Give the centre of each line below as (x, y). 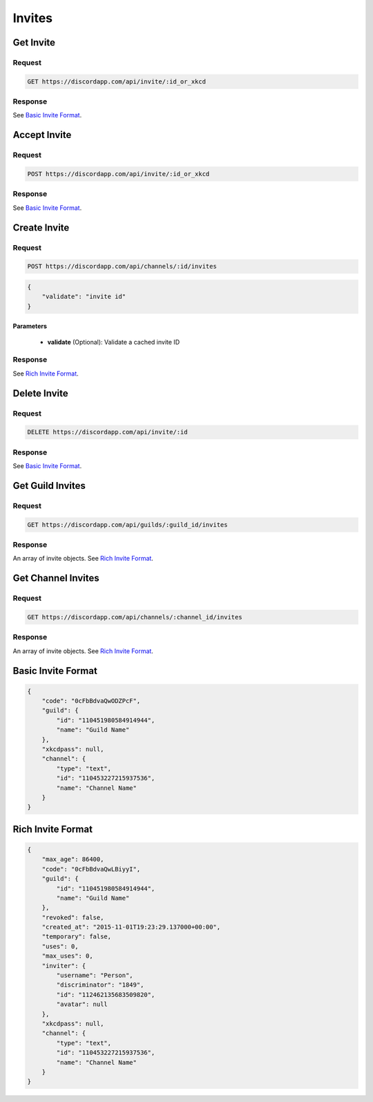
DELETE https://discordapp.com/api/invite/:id (107, 432)
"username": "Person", (95, 976)
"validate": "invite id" (84, 297)
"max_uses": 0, (67, 956)
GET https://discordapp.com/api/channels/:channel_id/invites (135, 617)
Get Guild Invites (49, 486)
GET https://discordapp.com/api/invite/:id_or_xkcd (117, 81)
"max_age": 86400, (73, 859)
